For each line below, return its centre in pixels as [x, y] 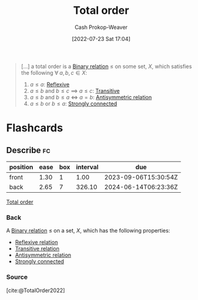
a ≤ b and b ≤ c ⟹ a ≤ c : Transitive [75, 90]
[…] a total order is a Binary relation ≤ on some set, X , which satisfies [107, 66]
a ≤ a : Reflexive [50, 84]
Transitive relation [37, 249]
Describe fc [28, 150]
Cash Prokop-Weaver [101, 27]
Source [17, 277]
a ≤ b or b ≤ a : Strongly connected [73, 104]
